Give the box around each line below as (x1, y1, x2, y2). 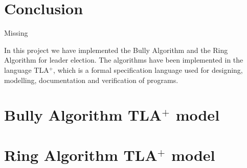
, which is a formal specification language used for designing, (53, 64, 243, 75)
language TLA (4, 64, 49, 75)
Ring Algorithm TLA (4, 144, 158, 165)
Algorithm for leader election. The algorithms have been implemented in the (4, 54, 243, 65)
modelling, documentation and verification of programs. (4, 74, 178, 85)
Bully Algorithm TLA (4, 104, 162, 125)
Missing (4, 27, 28, 38)
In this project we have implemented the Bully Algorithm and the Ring (4, 44, 228, 55)
